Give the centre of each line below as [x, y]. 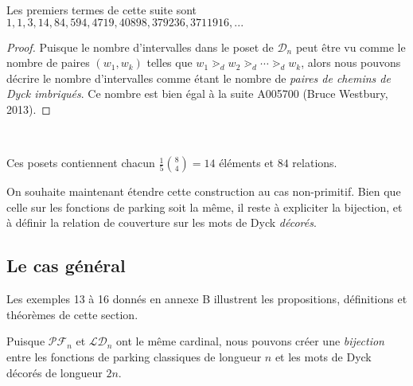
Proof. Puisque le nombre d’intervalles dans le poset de [140, 47]
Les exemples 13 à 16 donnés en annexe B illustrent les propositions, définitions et [207, 299]
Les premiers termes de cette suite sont [102, 10]
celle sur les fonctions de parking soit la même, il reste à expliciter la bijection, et [205, 207]
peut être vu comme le [351, 47]
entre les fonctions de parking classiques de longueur [134, 356]
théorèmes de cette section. [72, 314]
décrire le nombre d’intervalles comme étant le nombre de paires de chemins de [199, 78]
